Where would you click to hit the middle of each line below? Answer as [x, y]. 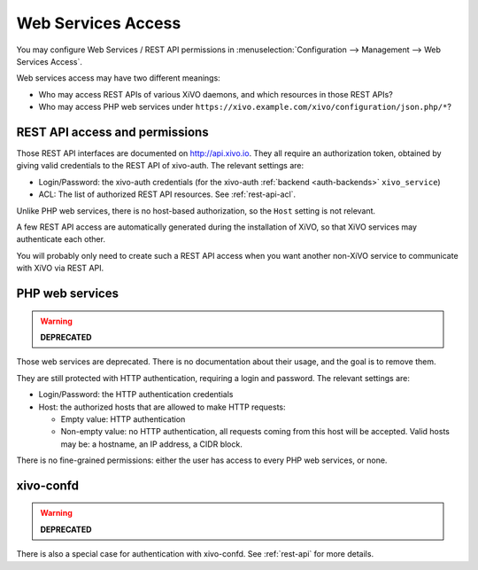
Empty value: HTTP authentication [123, 419]
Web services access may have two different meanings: [118, 78]
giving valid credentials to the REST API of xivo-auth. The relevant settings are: [160, 166]
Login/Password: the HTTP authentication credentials [136, 394]
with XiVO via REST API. [60, 268]
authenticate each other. [61, 239]
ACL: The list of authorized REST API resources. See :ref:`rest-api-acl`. [167, 194]
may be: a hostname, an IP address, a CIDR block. [151, 444]
